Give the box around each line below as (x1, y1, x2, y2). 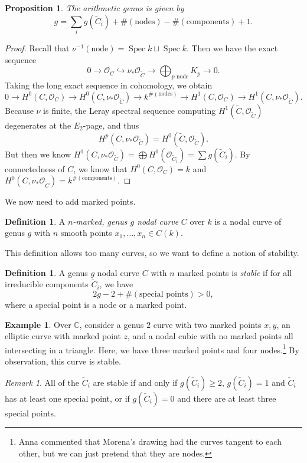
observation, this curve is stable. (5, 354, 121, 367)
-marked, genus (73, 215, 128, 227)
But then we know (5, 147, 71, 160)
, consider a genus (79, 318, 144, 330)
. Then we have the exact (186, 41, 278, 54)
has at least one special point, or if (5, 392, 130, 404)
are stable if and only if (93, 376, 178, 388)
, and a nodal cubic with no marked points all (128, 330, 293, 342)
